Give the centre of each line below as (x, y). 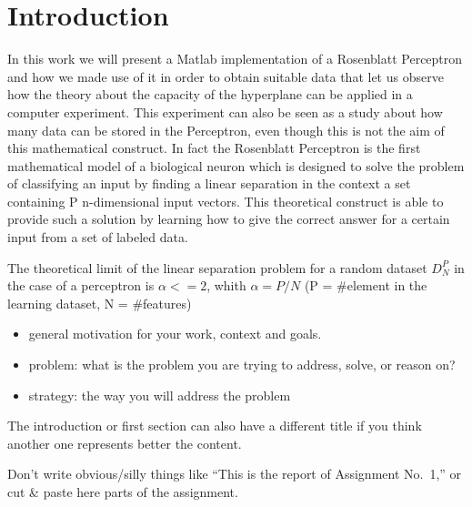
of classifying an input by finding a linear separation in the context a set (209, 183)
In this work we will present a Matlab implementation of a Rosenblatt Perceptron (235, 59)
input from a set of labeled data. (98, 237)
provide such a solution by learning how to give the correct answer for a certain (229, 219)
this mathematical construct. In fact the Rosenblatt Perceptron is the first (214, 148)
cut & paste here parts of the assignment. (123, 492)
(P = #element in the (366, 285)
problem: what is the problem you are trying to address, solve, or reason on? (242, 365)
